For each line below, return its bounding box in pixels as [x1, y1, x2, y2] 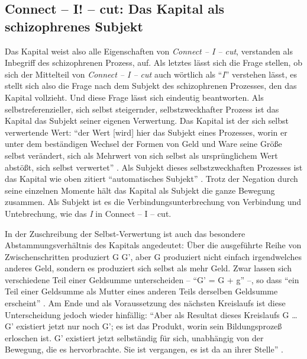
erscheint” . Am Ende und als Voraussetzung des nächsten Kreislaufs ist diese [5, 297, 286, 309]
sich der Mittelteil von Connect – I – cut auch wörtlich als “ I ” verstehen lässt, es [5, 68, 297, 80]
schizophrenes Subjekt [5, 17, 143, 35]
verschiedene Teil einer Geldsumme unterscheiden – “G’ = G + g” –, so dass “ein [5, 273, 299, 286]
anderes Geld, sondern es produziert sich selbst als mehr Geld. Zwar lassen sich [5, 262, 292, 274]
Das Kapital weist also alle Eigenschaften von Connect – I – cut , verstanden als [5, 44, 293, 57]
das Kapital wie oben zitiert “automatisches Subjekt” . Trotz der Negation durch [5, 172, 298, 185]
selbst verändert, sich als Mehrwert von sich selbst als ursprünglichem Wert [5, 149, 278, 161]
